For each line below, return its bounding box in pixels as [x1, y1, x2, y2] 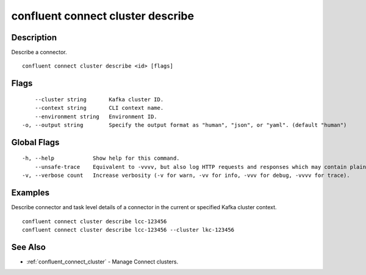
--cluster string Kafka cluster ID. [34, 96, 164, 103]
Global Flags [11, 137, 60, 148]
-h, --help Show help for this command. [22, 155, 180, 162]
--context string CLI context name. [34, 104, 164, 112]
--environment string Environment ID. [34, 113, 158, 120]
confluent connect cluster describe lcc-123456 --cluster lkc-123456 [22, 226, 235, 233]
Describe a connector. [11, 49, 67, 56]
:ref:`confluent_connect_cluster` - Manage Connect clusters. [26, 258, 179, 265]
